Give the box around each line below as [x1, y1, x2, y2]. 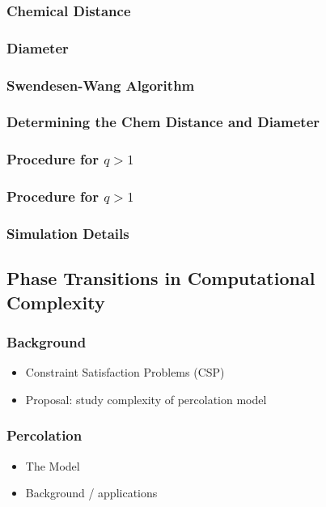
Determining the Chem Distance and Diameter [6, 112, 320, 132]
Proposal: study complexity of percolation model [25, 390, 267, 407]
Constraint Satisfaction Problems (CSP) [25, 364, 225, 381]
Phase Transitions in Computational [6, 266, 315, 291]
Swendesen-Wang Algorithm [6, 75, 195, 95]
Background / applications [25, 484, 158, 501]
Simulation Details [6, 223, 129, 243]
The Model [25, 457, 80, 474]
